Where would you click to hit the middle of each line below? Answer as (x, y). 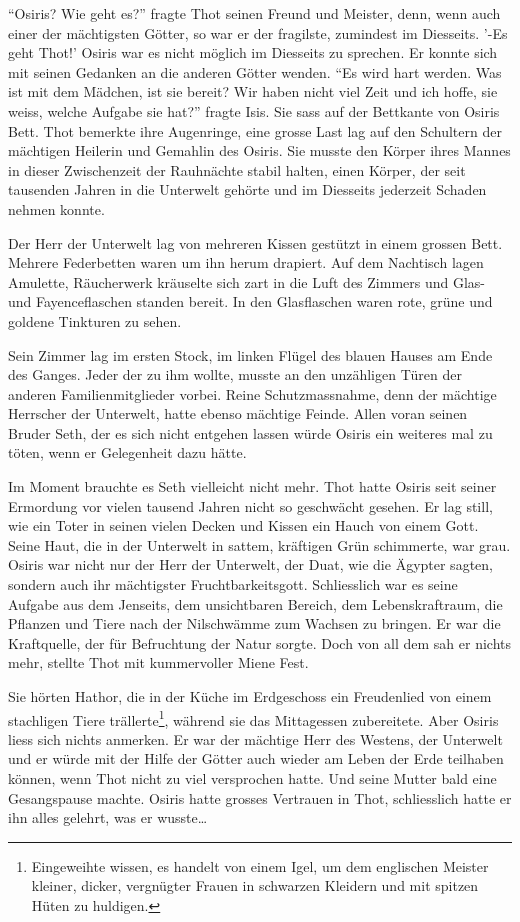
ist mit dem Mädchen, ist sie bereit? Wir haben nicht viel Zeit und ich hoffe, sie (253, 91)
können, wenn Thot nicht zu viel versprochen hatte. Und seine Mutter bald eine (252, 778)
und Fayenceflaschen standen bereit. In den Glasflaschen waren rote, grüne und (250, 301)
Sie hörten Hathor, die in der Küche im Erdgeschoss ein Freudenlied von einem (250, 696)
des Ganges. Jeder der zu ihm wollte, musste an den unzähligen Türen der (235, 374)
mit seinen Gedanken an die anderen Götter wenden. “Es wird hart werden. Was (255, 71)
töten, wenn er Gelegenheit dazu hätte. (127, 452)
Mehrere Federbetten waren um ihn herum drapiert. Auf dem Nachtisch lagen (246, 262)
